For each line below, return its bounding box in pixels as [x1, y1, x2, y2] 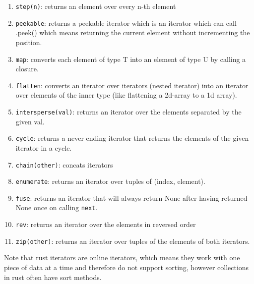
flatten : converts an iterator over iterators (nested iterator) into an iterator [15, 80, 249, 90]
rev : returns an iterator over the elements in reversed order [15, 219, 196, 229]
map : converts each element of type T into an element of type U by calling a [15, 54, 246, 64]
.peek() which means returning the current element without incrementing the [15, 27, 250, 38]
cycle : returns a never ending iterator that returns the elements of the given [15, 133, 249, 143]
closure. [15, 63, 39, 74]
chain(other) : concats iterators [15, 159, 113, 170]
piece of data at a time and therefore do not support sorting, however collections [4, 262, 249, 273]
